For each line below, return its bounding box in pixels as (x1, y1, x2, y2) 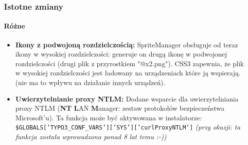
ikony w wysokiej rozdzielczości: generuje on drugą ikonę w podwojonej (15, 49, 227, 59)
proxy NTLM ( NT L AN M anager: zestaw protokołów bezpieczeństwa (15, 103, 225, 113)
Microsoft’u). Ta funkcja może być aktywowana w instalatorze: (15, 112, 202, 122)
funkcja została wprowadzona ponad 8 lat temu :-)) (15, 131, 167, 142)
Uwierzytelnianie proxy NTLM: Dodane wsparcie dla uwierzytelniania (15, 93, 239, 103)
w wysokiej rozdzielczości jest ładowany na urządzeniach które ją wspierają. (15, 68, 241, 78)
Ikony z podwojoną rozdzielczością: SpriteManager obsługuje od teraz (15, 39, 238, 49)
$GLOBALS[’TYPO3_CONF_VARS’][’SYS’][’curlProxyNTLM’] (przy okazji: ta (15, 122, 241, 132)
